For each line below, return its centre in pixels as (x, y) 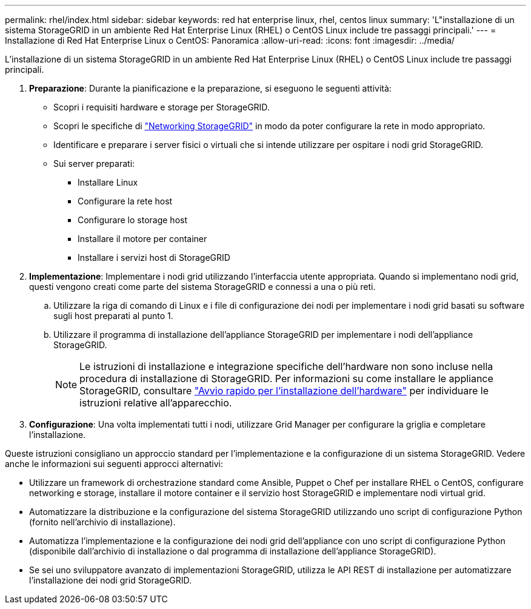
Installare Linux (108, 182)
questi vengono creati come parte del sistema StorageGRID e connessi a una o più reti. (202, 287)
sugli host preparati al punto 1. (113, 316)
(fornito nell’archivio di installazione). (102, 522)
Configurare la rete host (125, 201)
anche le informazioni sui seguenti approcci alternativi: (114, 464)
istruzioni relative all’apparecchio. (156, 403)
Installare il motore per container (142, 239)
